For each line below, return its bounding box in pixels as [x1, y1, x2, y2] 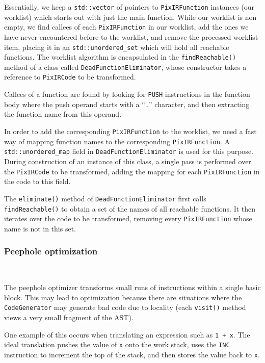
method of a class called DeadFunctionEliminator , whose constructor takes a [4, 61, 247, 72]
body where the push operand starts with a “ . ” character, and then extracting [4, 98, 250, 109]
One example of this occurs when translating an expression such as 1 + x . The [4, 329, 250, 340]
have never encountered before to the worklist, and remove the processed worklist [4, 31, 258, 42]
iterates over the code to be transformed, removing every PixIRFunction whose [4, 213, 252, 224]
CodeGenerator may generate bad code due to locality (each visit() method [4, 302, 246, 313]
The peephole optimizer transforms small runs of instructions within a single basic [4, 282, 261, 293]
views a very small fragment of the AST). [4, 312, 134, 323]
